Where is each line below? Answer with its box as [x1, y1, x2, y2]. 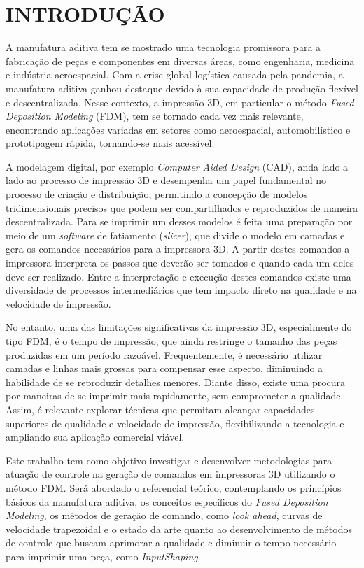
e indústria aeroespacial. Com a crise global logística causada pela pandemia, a [6, 67, 344, 82]
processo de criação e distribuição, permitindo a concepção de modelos [6, 187, 308, 201]
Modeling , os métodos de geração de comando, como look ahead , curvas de [6, 508, 323, 523]
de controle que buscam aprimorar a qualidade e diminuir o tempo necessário [6, 535, 337, 550]
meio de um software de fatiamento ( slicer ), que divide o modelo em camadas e [6, 227, 345, 242]
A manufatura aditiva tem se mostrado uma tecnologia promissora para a [6, 40, 321, 55]
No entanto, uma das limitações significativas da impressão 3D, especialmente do [6, 320, 352, 334]
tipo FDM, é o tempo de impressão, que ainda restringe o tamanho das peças [6, 334, 337, 348]
